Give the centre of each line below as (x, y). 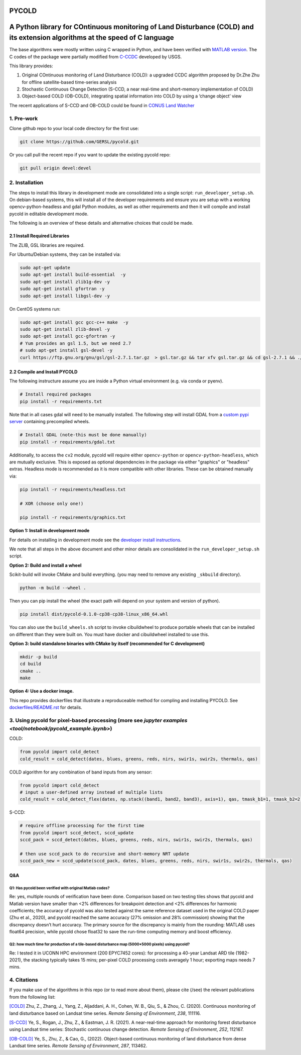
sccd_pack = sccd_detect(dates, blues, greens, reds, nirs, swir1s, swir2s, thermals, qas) (136, 840)
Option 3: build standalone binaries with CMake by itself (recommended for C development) (107, 643)
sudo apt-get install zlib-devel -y (65, 329)
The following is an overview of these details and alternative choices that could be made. (101, 223)
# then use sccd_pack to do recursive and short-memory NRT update (105, 854)
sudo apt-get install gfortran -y (62, 289)
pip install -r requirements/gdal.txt (67, 442)
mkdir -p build (38, 657)
